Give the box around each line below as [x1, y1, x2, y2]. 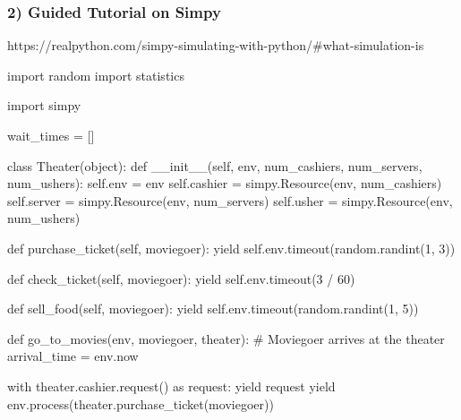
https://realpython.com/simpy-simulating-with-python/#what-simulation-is [7, 36, 424, 55]
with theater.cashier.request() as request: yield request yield [7, 376, 336, 395]
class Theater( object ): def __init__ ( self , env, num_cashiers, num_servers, [7, 156, 423, 175]
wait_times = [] [7, 126, 95, 144]
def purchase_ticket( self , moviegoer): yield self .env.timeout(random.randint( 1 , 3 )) [7, 238, 456, 257]
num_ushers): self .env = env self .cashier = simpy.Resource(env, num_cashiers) [7, 174, 442, 193]
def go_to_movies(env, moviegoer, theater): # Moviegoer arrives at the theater [7, 329, 445, 347]
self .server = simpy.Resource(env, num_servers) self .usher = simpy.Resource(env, [7, 191, 453, 210]
